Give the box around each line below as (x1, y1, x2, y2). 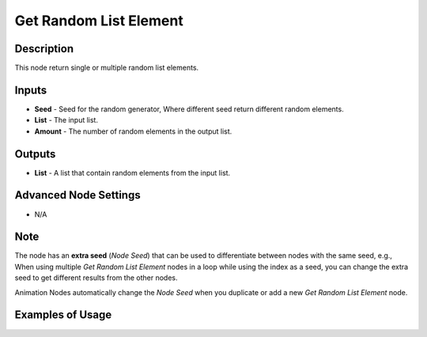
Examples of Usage (14, 309, 112, 322)
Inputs (14, 83, 47, 97)
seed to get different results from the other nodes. (14, 273, 178, 282)
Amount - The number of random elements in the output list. (34, 127, 232, 136)
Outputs (14, 147, 56, 161)
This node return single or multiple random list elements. (14, 63, 199, 73)
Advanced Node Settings (14, 188, 142, 202)
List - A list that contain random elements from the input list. (34, 168, 231, 177)
